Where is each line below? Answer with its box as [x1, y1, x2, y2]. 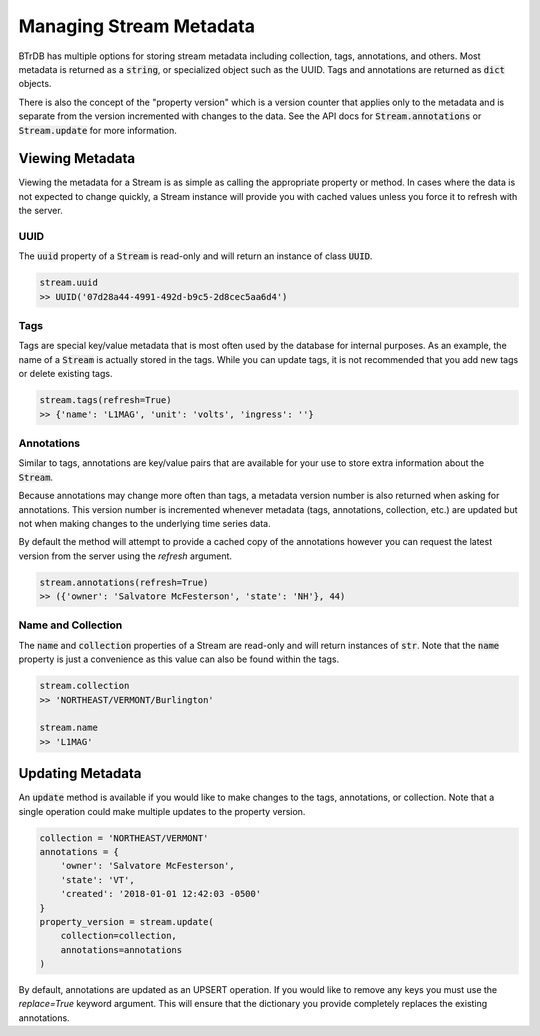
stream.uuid [39, 277, 99, 289]
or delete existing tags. [18, 368, 113, 380]
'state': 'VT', [60, 874, 135, 885]
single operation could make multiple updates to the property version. [18, 805, 306, 817]
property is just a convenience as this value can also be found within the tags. [18, 653, 340, 665]
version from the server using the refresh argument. [18, 550, 233, 562]
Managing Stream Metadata [18, 15, 255, 37]
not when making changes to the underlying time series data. [18, 517, 271, 529]
